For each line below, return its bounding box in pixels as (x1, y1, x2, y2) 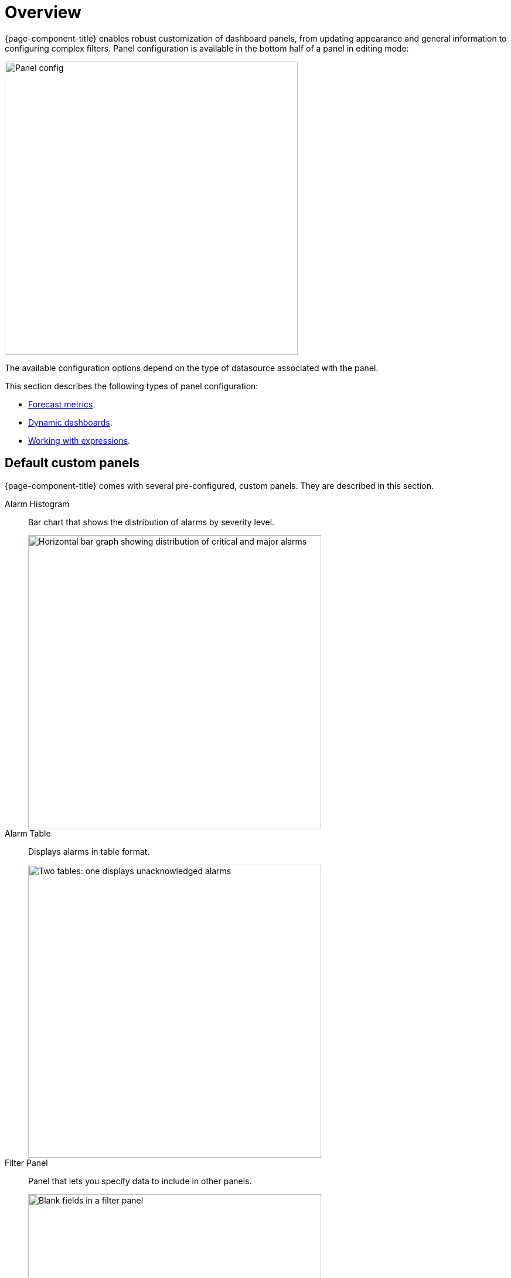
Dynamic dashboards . (28, 417, 113, 427)
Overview (5, 2, 81, 22)
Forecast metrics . (28, 399, 96, 409)
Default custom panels (5, 456, 139, 471)
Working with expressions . (28, 435, 131, 446)
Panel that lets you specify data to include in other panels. (28, 1175, 252, 1186)
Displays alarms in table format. (28, 846, 150, 856)
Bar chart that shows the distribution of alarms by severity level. (28, 516, 275, 527)
